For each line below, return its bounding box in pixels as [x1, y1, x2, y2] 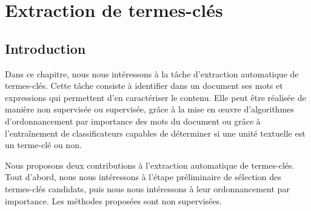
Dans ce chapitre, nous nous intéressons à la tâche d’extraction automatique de [5, 67, 299, 80]
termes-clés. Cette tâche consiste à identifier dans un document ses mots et [5, 79, 283, 92]
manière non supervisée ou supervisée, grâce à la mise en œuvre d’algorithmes [5, 103, 295, 115]
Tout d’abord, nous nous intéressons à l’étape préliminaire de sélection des [5, 170, 281, 183]
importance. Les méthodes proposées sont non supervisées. [5, 194, 222, 207]
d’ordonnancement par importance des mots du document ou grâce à [5, 114, 261, 127]
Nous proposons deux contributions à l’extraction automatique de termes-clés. [5, 158, 295, 171]
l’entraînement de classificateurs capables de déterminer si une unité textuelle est [5, 126, 306, 139]
